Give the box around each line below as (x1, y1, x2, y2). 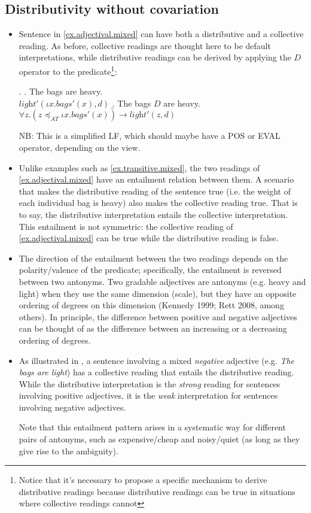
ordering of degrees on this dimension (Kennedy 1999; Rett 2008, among (19, 299, 284, 311)
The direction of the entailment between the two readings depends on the (19, 251, 288, 264)
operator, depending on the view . (19, 141, 141, 154)
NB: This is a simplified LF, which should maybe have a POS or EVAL (19, 129, 280, 142)
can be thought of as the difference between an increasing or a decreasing (19, 322, 287, 335)
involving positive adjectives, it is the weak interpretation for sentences (19, 389, 278, 402)
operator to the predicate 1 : (19, 63, 117, 77)
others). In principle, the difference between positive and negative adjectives (19, 310, 297, 323)
